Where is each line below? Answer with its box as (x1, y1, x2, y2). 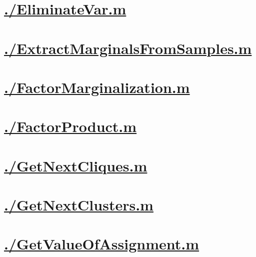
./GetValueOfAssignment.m (4, 233, 199, 254)
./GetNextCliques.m (4, 155, 147, 175)
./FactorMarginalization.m (4, 76, 190, 97)
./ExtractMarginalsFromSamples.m (4, 37, 252, 58)
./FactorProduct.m (4, 116, 137, 136)
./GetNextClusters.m (4, 194, 153, 215)
